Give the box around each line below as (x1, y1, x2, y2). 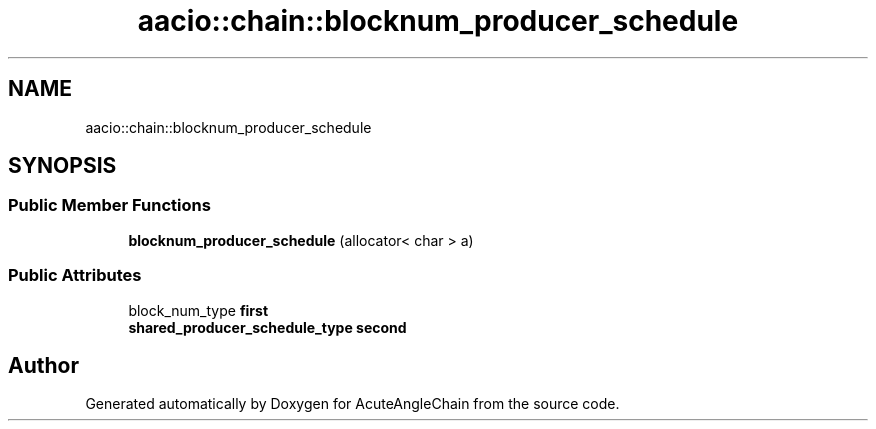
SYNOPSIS (8, 153, 117, 179)
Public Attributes (8, 265, 142, 286)
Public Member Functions (8, 195, 211, 216)
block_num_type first (128, 301, 269, 319)
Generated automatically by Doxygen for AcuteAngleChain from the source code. (85, 395, 620, 413)
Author (8, 352, 79, 378)
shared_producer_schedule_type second (128, 318, 407, 336)
